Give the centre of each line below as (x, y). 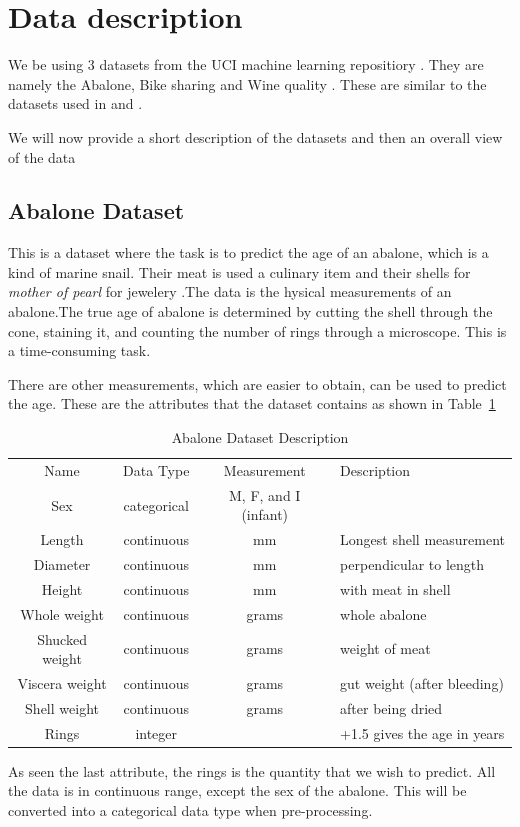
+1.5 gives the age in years (422, 732)
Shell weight (62, 707)
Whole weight (62, 613)
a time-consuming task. (79, 350)
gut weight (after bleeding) (422, 682)
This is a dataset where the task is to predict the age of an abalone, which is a (248, 252)
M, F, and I (265, 494)
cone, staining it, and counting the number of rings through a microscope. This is (257, 330)
